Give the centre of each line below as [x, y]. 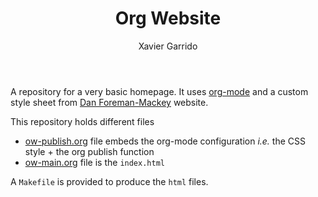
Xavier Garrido [168, 46]
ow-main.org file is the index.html [94, 162]
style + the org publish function [89, 151]
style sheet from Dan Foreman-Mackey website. [109, 102]
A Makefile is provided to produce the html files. [109, 181]
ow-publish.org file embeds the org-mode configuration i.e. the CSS [165, 141]
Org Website [168, 18]
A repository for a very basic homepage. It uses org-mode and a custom [159, 91]
